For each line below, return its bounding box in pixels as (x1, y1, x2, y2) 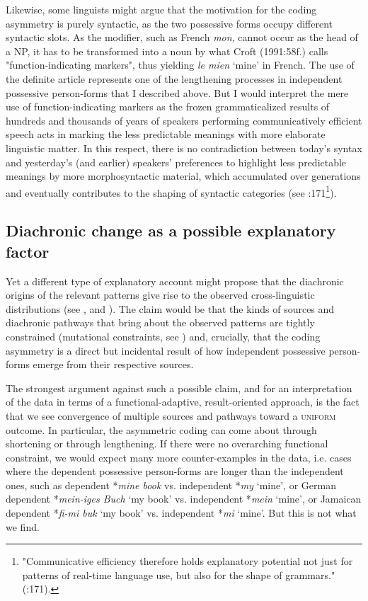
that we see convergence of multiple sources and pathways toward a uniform (6, 408, 336, 423)
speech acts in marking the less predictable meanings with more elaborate (6, 127, 326, 142)
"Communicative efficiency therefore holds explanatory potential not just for (22, 554, 353, 568)
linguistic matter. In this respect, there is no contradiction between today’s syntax (6, 140, 362, 155)
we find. (6, 519, 40, 534)
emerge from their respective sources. (33, 357, 194, 372)
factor (6, 240, 50, 262)
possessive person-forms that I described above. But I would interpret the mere (6, 85, 349, 100)
